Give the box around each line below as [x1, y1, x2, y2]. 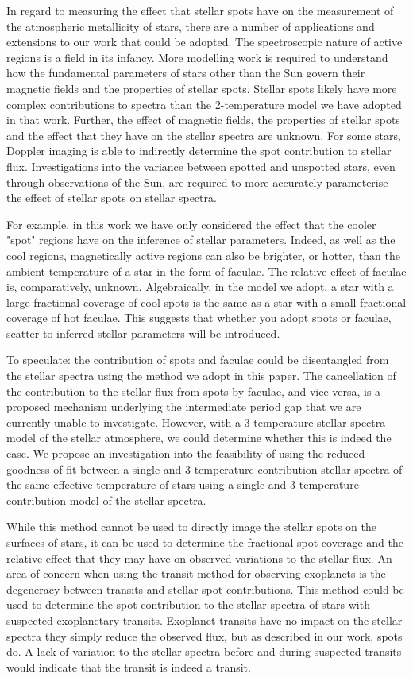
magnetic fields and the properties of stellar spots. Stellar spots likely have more [6, 79, 397, 96]
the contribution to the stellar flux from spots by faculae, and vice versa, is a [6, 382, 381, 399]
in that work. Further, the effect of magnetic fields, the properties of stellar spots [6, 111, 400, 128]
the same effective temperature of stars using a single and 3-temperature [6, 476, 359, 493]
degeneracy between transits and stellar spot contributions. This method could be [6, 580, 404, 597]
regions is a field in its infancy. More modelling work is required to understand [6, 48, 388, 65]
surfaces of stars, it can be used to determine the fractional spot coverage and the [6, 534, 403, 550]
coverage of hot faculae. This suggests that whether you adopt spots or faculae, [6, 309, 392, 326]
